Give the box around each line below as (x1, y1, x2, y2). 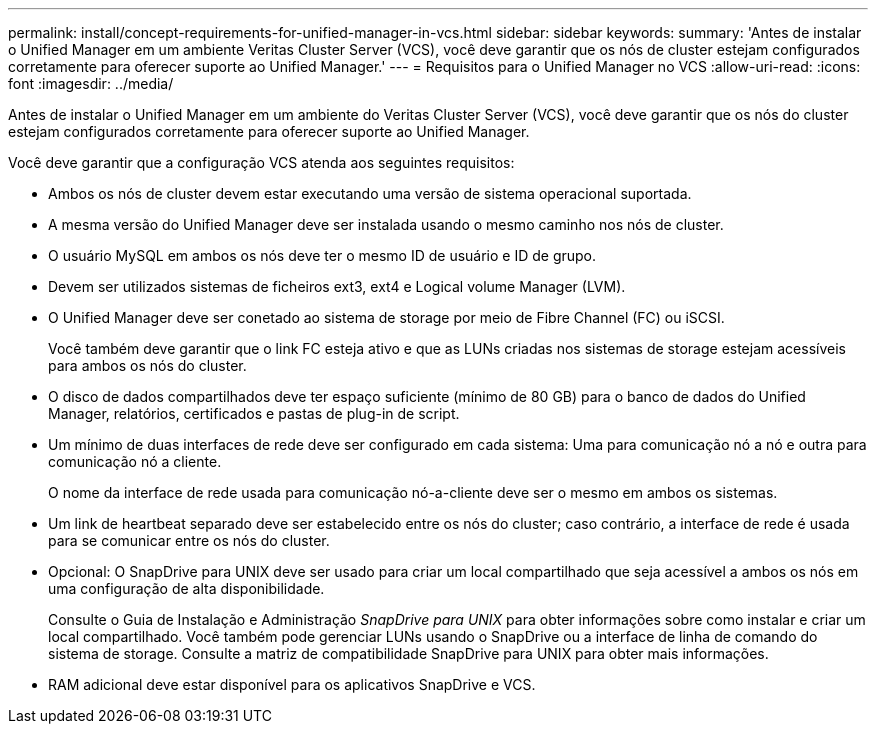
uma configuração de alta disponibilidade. (48, 580, 325, 597)
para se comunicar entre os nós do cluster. (48, 532, 330, 549)
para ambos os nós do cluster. (48, 357, 247, 374)
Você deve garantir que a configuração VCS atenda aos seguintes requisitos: (8, 154, 515, 171)
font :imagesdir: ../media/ (8, 75, 174, 92)
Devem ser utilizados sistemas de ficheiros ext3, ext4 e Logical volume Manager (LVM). (48, 278, 626, 295)
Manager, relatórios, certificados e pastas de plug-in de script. (48, 405, 460, 422)
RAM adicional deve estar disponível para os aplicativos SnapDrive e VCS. (48, 676, 536, 693)
